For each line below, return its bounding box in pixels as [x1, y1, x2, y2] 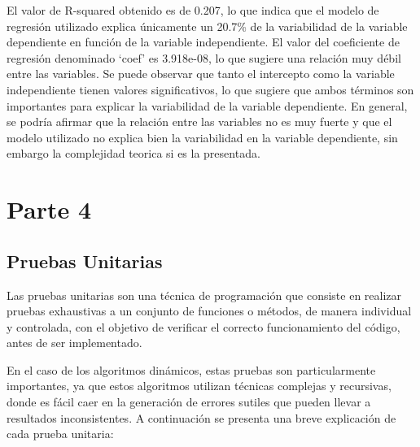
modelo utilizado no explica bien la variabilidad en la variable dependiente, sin [7, 128, 398, 145]
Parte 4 [7, 193, 92, 226]
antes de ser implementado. [7, 334, 142, 351]
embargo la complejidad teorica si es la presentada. [7, 145, 260, 162]
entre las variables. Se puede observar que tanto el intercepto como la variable [7, 65, 395, 82]
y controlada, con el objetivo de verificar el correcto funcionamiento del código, [7, 318, 400, 335]
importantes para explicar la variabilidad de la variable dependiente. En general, [7, 97, 408, 114]
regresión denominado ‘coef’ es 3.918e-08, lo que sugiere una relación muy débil [7, 49, 401, 66]
